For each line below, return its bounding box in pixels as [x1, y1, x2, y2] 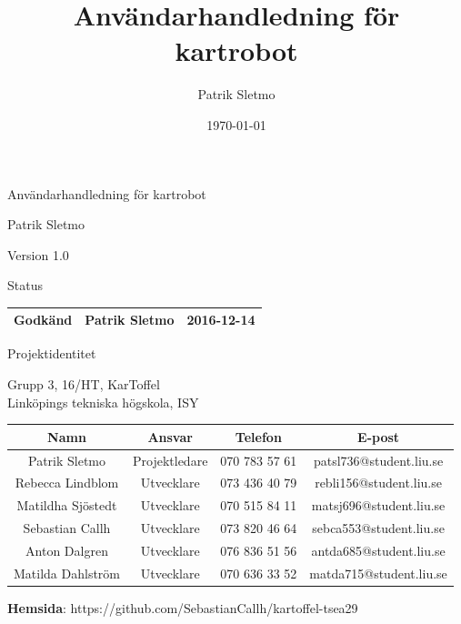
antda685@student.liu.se [311, 540, 446, 559]
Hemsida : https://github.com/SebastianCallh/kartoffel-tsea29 [7, 598, 358, 617]
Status [7, 276, 43, 295]
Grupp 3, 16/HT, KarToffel [7, 375, 160, 394]
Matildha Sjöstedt [16, 496, 117, 515]
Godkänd [14, 310, 73, 329]
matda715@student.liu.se [309, 563, 447, 582]
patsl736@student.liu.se [313, 450, 444, 469]
